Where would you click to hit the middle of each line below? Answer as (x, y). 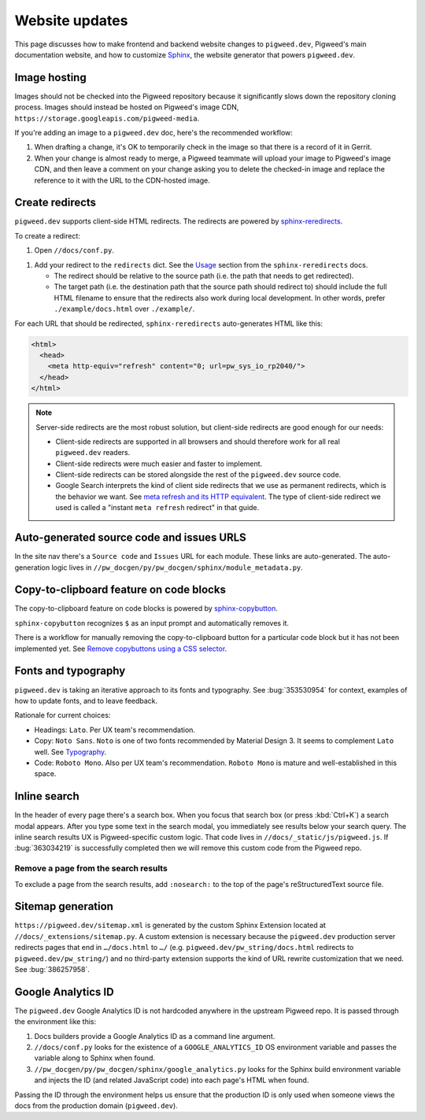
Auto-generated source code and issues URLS (131, 538)
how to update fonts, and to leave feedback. (86, 700)
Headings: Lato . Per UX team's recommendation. (115, 730)
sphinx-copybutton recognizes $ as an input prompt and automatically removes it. (152, 623)
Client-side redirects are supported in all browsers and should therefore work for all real (198, 442)
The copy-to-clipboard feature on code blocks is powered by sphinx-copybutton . (146, 608)
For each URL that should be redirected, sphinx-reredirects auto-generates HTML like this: (168, 323)
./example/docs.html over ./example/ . (124, 309)
